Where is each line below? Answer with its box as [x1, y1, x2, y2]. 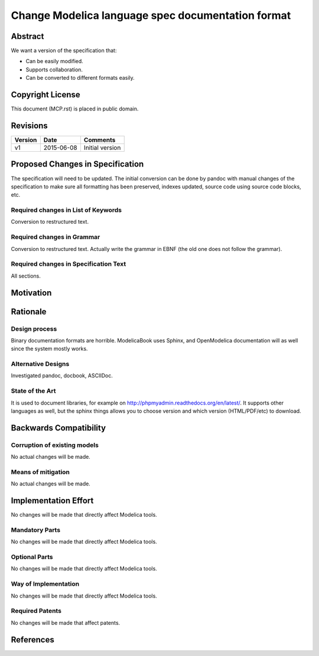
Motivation [11, 288, 52, 298]
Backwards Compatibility [11, 423, 106, 433]
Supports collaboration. [25, 66, 83, 73]
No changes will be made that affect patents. [11, 619, 121, 626]
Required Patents [11, 607, 62, 615]
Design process [11, 325, 57, 333]
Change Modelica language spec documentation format [11, 9, 291, 22]
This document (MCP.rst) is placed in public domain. [11, 105, 139, 112]
